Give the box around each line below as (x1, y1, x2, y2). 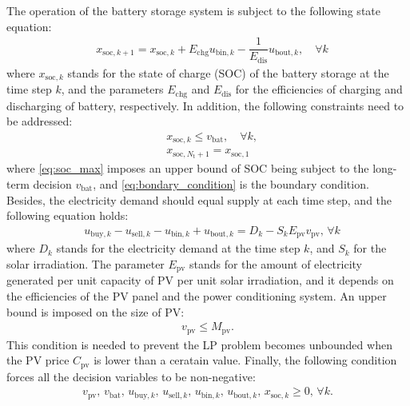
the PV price (6, 352, 70, 368)
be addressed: (6, 113, 73, 129)
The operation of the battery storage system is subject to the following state (6, 2, 380, 18)
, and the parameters (61, 81, 164, 98)
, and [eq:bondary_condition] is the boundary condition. (93, 176, 369, 193)
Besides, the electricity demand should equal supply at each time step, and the (6, 191, 392, 208)
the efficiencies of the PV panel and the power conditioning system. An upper (6, 287, 387, 304)
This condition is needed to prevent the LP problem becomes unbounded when (6, 336, 392, 352)
